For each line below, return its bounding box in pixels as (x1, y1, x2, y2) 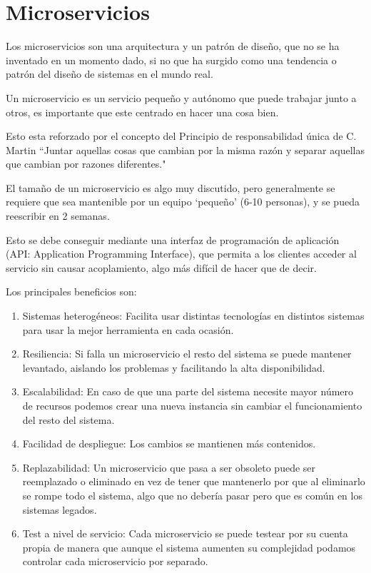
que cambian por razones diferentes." (6, 156, 166, 171)
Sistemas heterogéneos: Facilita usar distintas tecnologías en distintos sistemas (22, 308, 365, 323)
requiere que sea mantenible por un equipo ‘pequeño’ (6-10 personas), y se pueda (6, 194, 360, 209)
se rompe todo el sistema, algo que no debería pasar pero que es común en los (22, 487, 362, 502)
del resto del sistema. (22, 412, 115, 427)
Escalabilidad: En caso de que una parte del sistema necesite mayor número (22, 384, 354, 399)
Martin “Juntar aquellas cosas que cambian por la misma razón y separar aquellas (6, 142, 365, 157)
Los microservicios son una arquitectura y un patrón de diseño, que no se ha (6, 39, 340, 54)
